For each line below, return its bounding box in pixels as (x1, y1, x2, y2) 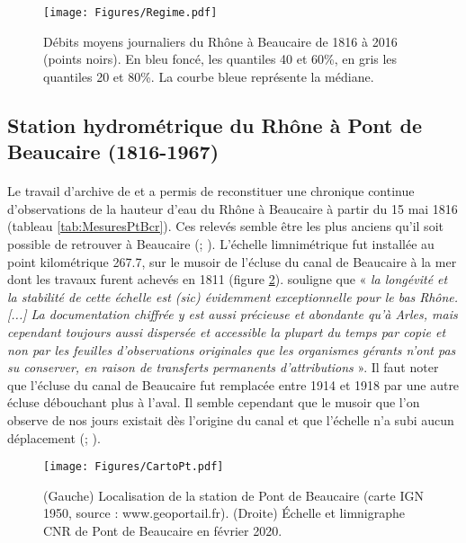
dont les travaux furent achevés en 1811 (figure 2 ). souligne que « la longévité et (7, 270, 448, 289)
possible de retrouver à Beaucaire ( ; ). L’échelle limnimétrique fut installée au (7, 234, 435, 253)
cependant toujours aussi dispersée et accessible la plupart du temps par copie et (7, 322, 446, 341)
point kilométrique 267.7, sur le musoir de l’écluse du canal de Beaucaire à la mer (7, 252, 457, 271)
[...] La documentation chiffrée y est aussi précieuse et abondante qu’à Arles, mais (7, 305, 458, 324)
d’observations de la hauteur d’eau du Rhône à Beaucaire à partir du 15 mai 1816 (7, 199, 458, 218)
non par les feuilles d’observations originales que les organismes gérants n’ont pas (7, 340, 456, 359)
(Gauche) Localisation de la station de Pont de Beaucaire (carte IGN (43, 485, 424, 504)
